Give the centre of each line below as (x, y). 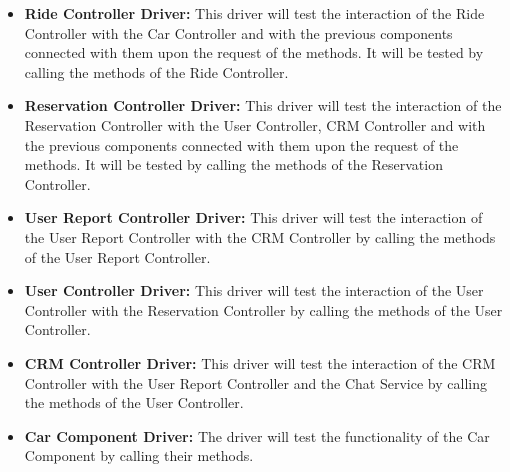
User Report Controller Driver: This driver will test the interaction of (253, 217)
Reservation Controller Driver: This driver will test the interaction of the (263, 105)
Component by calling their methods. (139, 455)
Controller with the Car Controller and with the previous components (238, 32)
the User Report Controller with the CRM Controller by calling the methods (260, 236)
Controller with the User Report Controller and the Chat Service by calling (255, 382)
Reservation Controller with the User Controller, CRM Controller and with (255, 124)
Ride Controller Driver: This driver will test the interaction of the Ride (254, 13)
